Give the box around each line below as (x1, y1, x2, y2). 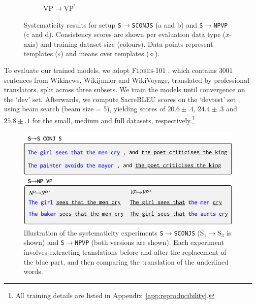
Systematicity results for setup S (24, 19, 122, 30)
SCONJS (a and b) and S (131, 19, 203, 30)
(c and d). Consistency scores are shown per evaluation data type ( (24, 29, 225, 39)
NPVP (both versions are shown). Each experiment (75, 237, 224, 247)
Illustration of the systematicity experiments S (24, 227, 163, 237)
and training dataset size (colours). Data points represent (40, 38, 213, 49)
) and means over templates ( (61, 48, 149, 59)
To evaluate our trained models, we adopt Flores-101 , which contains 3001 (4, 65, 233, 75)
